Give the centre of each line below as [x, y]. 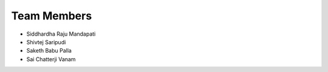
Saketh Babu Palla [49, 51]
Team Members [52, 16]
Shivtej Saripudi [46, 42]
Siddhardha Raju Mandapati [61, 34]
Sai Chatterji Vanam [51, 59]
